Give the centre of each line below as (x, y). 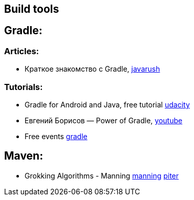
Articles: (22, 51)
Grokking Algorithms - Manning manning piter (102, 175)
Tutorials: (24, 87)
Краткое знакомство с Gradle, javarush (92, 69)
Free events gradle (56, 136)
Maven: (24, 156)
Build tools (32, 9)
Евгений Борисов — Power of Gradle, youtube (104, 120)
